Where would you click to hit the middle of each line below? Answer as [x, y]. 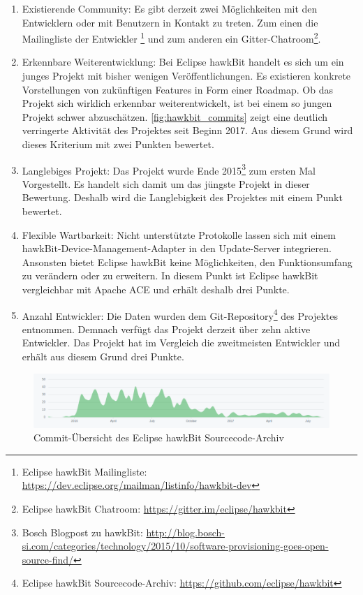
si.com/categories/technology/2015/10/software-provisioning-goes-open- [175, 546]
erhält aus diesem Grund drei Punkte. [103, 357]
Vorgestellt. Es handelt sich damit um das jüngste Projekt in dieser [166, 183]
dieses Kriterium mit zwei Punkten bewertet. [118, 144]
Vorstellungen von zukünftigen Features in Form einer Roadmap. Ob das [177, 89]
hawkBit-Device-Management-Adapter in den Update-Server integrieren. [177, 248]
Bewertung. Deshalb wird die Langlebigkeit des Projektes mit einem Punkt [182, 197]
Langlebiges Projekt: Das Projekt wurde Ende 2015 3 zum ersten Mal [169, 169]
